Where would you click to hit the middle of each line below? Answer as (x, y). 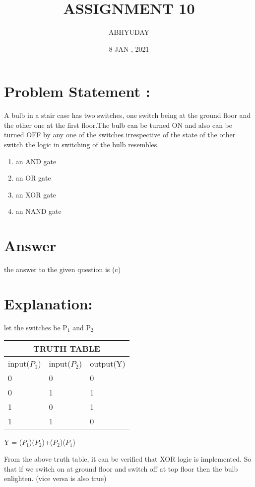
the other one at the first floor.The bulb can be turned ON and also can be (118, 125)
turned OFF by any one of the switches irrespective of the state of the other (120, 135)
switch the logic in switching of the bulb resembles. (82, 145)
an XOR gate (36, 194)
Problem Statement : (77, 91)
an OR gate (33, 178)
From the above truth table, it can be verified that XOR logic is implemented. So (128, 459)
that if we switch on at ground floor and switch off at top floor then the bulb (121, 468)
